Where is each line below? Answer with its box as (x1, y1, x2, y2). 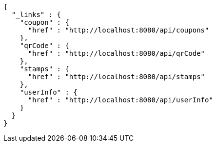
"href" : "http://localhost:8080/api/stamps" (28, 73, 205, 81)
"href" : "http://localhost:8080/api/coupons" (28, 26, 209, 34)
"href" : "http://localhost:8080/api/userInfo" (28, 96, 213, 104)
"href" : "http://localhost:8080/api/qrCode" (28, 49, 205, 57)
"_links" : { (11, 11, 61, 18)
